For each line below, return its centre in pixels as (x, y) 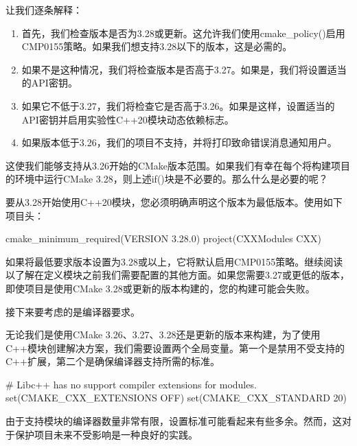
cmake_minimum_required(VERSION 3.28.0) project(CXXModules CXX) (163, 238)
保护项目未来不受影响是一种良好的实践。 (106, 434)
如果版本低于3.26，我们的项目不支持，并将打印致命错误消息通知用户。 (179, 142)
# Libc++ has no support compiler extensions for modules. (131, 384)
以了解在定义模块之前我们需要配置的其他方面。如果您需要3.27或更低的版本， (177, 275)
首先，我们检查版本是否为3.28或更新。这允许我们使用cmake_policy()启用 (183, 33)
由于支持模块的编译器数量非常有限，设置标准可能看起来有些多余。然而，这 (174, 421)
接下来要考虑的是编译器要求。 (73, 311)
